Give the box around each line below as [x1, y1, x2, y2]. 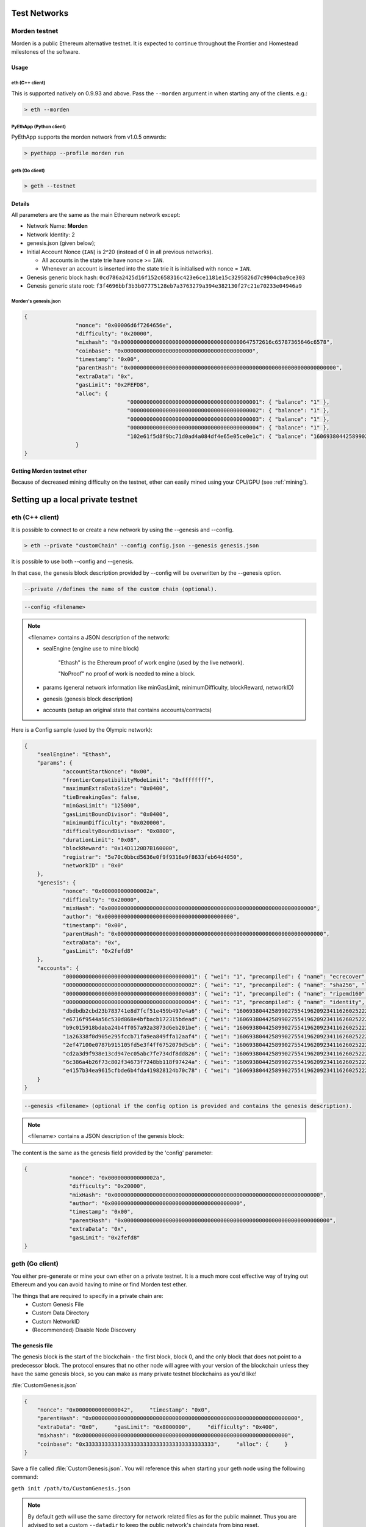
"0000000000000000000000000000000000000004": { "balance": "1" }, [127, 425, 330, 431]
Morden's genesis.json [11, 298, 61, 304]
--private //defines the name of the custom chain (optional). [24, 585, 218, 592]
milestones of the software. [11, 48, 81, 56]
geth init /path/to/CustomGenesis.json [11, 1485, 131, 1492]
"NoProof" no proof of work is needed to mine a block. [58, 669, 196, 677]
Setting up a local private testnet [11, 495, 138, 505]
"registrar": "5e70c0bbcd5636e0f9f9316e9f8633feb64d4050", [62, 853, 243, 861]
